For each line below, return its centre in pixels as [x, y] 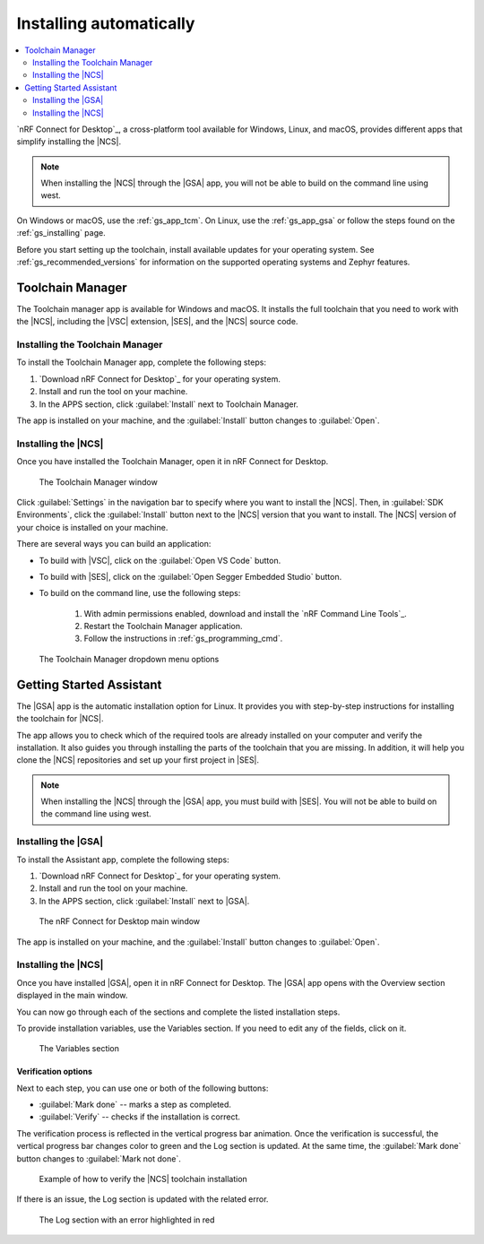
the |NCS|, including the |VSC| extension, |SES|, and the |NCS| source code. [157, 322]
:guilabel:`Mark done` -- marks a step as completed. [135, 1105]
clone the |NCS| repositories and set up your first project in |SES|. [138, 760]
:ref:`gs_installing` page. [61, 233]
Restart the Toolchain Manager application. [163, 626]
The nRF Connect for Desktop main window [120, 921]
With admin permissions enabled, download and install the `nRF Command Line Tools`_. [245, 613]
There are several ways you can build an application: [114, 544]
